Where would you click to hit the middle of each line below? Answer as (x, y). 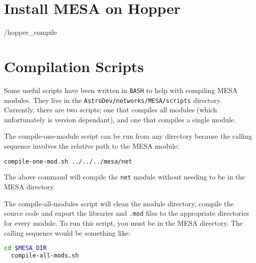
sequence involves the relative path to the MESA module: (92, 145)
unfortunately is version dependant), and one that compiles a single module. (120, 119)
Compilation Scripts (74, 66)
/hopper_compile (31, 32)
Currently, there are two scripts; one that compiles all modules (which (111, 110)
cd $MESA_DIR (25, 248)
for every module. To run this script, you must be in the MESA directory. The (124, 222)
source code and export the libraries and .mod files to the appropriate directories (127, 213)
